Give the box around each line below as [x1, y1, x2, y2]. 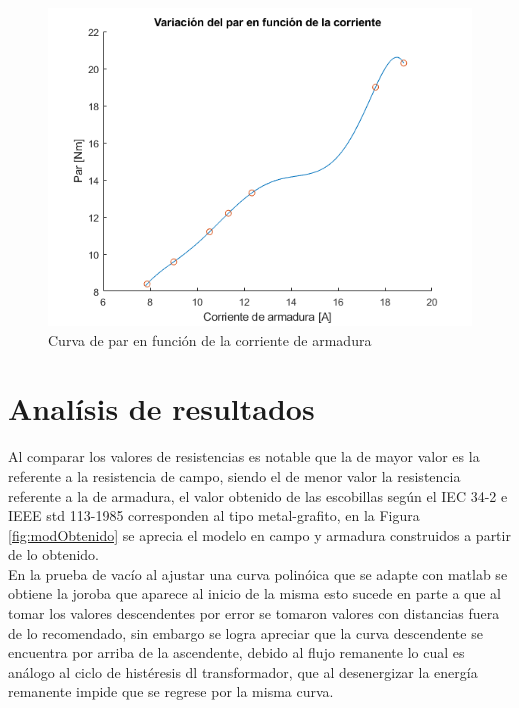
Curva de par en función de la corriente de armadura [48, 329, 372, 350]
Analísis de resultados [8, 388, 315, 429]
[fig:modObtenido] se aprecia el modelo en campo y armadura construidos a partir [8, 524, 511, 545]
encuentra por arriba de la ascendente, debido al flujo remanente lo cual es [8, 642, 465, 663]
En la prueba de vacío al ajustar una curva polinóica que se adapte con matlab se [8, 563, 508, 584]
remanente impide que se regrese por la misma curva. [8, 681, 334, 702]
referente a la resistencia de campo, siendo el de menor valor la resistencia [8, 465, 461, 486]
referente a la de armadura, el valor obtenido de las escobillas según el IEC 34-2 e [8, 485, 508, 506]
